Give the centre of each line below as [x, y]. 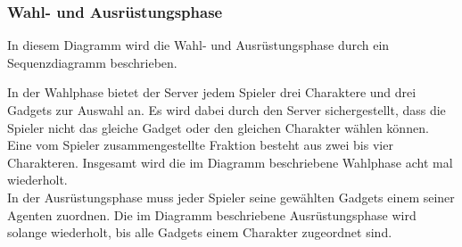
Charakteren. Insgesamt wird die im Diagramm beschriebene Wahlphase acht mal [230, 162]
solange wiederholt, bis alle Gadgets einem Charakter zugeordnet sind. [200, 232]
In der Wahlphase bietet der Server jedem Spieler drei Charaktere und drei [212, 92]
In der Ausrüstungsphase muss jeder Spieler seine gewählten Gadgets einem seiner [231, 197]
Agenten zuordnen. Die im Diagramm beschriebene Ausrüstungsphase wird [212, 214]
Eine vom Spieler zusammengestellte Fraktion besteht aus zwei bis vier [200, 145]
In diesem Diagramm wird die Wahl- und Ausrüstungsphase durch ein [198, 45]
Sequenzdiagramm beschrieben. [92, 62]
